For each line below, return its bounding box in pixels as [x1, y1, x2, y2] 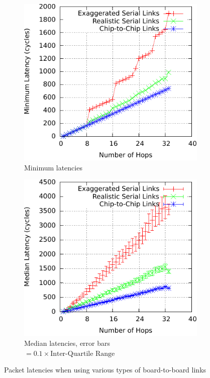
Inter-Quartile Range [50, 350, 115, 357]
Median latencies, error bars [24, 337, 111, 348]
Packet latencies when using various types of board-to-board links [4, 364, 206, 375]
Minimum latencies [24, 162, 82, 172]
